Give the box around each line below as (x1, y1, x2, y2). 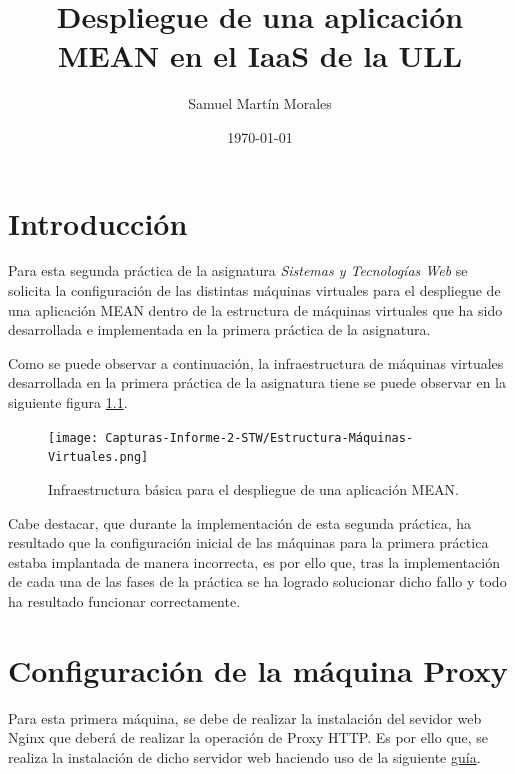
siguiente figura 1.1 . (8, 392, 128, 412)
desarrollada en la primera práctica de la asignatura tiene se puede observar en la (8, 372, 506, 393)
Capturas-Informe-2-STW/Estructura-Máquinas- (105, 430, 414, 445)
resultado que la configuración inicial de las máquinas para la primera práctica (8, 532, 489, 553)
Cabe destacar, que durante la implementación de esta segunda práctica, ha (8, 512, 472, 533)
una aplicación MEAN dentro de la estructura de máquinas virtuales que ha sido (8, 299, 503, 320)
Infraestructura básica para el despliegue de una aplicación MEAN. (48, 478, 459, 499)
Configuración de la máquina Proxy (8, 649, 508, 690)
